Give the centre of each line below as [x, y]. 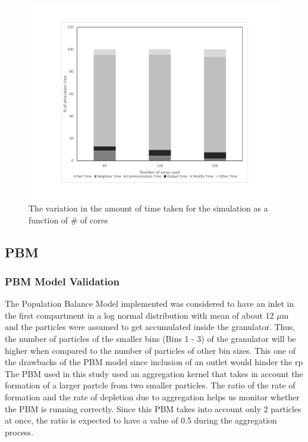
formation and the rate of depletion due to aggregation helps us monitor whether [152, 397]
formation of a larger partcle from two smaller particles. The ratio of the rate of [150, 385]
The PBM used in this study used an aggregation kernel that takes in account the [154, 373]
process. [19, 432]
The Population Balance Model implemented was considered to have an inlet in [150, 304]
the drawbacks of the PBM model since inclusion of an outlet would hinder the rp [154, 362]
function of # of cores [68, 220]
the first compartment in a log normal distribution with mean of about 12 [139, 315]
